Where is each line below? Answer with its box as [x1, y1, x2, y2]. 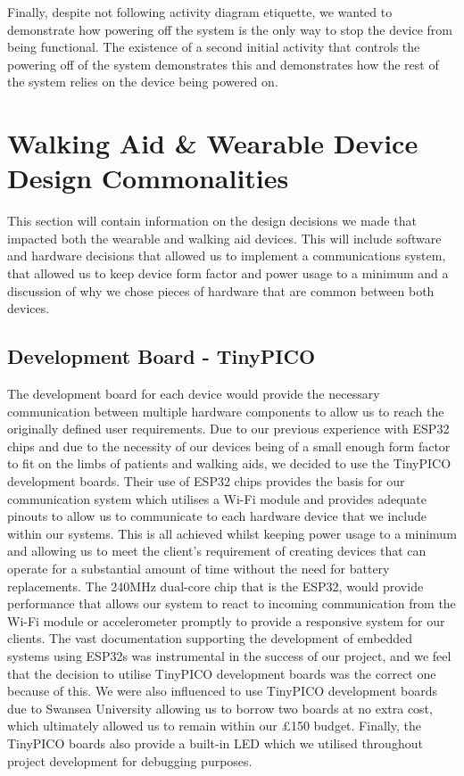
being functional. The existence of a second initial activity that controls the [7, 37, 420, 56]
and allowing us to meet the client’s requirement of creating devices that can [7, 541, 427, 560]
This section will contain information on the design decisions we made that [7, 211, 417, 230]
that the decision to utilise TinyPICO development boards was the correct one [7, 664, 436, 682]
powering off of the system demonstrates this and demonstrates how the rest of [7, 54, 439, 73]
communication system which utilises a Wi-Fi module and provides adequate [7, 489, 427, 508]
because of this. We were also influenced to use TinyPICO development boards [7, 681, 438, 700]
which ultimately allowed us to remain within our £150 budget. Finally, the [7, 716, 421, 735]
